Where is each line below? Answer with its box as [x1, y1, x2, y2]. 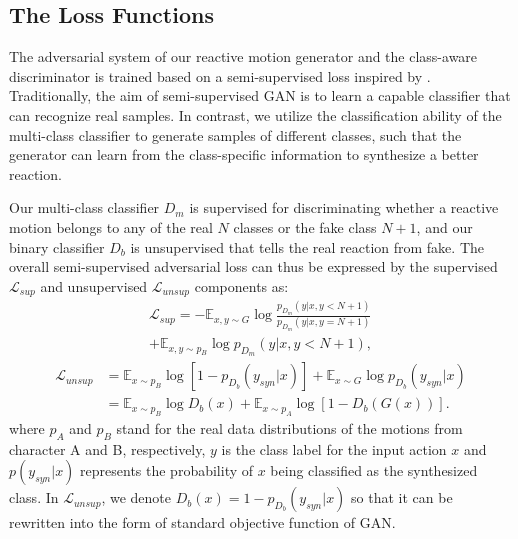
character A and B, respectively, [9, 438, 206, 459]
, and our [416, 216, 473, 237]
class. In [9, 487, 59, 508]
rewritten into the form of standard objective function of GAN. [9, 512, 396, 533]
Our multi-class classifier [9, 197, 160, 218]
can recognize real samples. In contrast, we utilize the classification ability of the [9, 104, 502, 125]
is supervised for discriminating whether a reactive [189, 197, 499, 218]
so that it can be [351, 487, 453, 508]
